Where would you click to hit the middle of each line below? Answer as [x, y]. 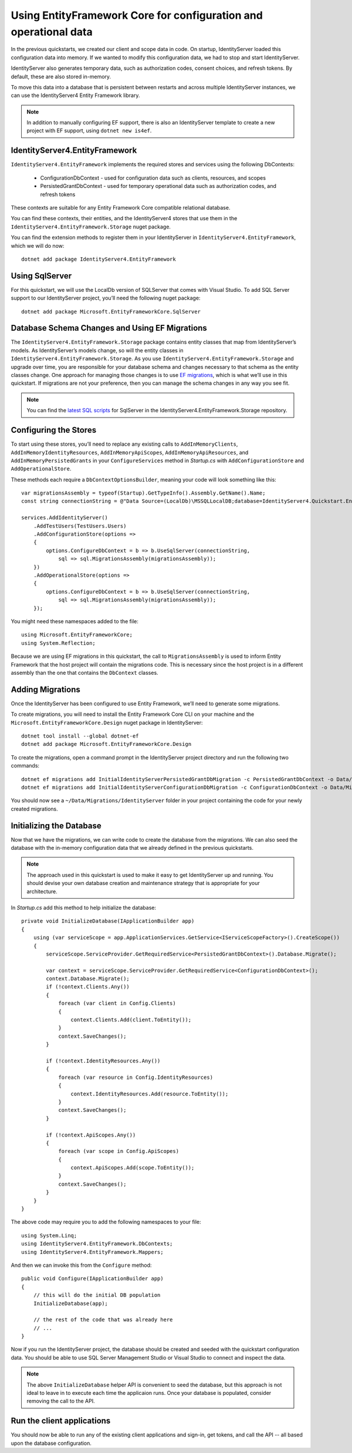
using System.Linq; [49, 1235]
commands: [25, 766]
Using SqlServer [41, 276]
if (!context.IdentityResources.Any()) [103, 1061]
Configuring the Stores [54, 430]
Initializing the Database [56, 825]
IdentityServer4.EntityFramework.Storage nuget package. [91, 227]
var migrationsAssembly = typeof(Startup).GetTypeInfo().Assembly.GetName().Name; [143, 493]
